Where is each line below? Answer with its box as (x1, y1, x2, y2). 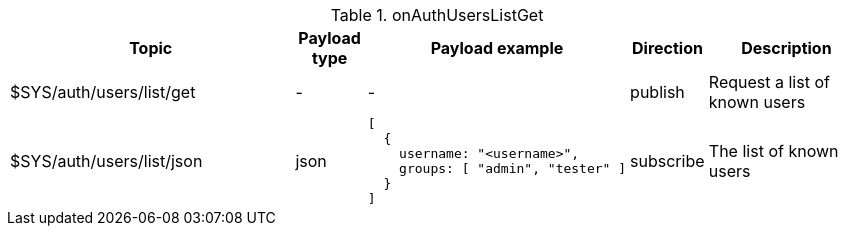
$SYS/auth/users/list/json (10, 151, 203, 171)
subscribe (630, 151, 705, 171)
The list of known (708, 141, 839, 161)
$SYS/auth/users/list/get (10, 82, 196, 102)
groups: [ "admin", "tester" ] (399, 161, 627, 176)
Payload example (430, 38, 564, 58)
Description (741, 38, 832, 58)
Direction (631, 38, 703, 58)
